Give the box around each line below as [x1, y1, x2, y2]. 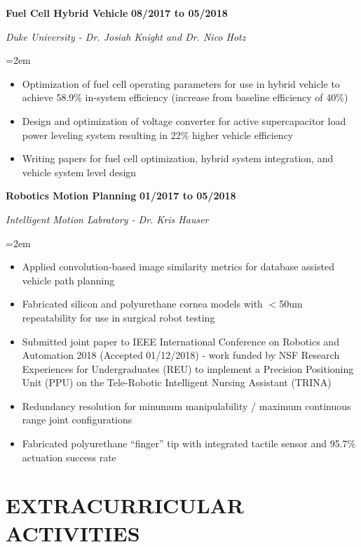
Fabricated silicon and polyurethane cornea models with [22, 296, 263, 311]
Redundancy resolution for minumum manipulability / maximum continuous [22, 398, 351, 413]
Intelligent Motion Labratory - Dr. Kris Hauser [6, 211, 209, 226]
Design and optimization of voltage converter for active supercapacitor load [22, 113, 346, 128]
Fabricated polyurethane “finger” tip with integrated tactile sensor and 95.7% [22, 436, 356, 451]
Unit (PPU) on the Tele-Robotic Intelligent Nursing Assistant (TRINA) [22, 375, 332, 390]
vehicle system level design [22, 164, 137, 179]
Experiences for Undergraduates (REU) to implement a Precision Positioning [22, 361, 354, 376]
